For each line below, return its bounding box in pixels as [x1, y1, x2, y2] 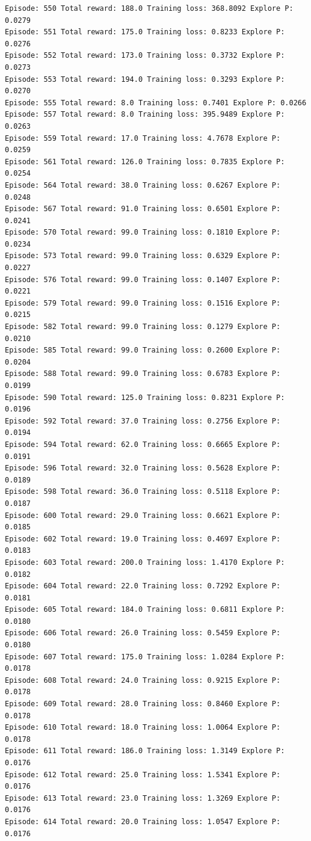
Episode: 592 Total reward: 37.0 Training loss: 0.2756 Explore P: [5, 416, 281, 425]
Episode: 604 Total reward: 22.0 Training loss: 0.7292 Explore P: [5, 582, 281, 591]
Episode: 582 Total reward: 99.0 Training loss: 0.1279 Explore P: [5, 322, 281, 331]
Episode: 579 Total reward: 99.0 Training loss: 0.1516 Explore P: [5, 298, 281, 307]
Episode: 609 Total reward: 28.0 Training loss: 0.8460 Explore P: [5, 700, 281, 709]
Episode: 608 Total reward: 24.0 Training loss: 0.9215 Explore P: [5, 676, 281, 685]
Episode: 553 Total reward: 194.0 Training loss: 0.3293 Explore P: [5, 75, 285, 84]
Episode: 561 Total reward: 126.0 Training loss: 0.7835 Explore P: [5, 157, 285, 166]
